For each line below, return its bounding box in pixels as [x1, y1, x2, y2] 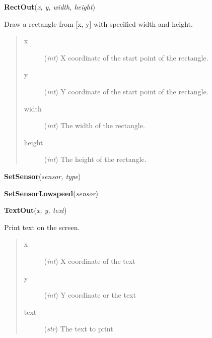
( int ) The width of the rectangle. [44, 120, 145, 131]
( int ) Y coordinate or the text [44, 290, 136, 300]
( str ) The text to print [44, 323, 113, 334]
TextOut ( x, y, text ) [4, 205, 67, 215]
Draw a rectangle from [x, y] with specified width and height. [4, 18, 193, 29]
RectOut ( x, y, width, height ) [4, 2, 95, 12]
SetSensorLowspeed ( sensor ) [4, 188, 99, 198]
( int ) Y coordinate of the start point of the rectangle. [44, 86, 208, 96]
